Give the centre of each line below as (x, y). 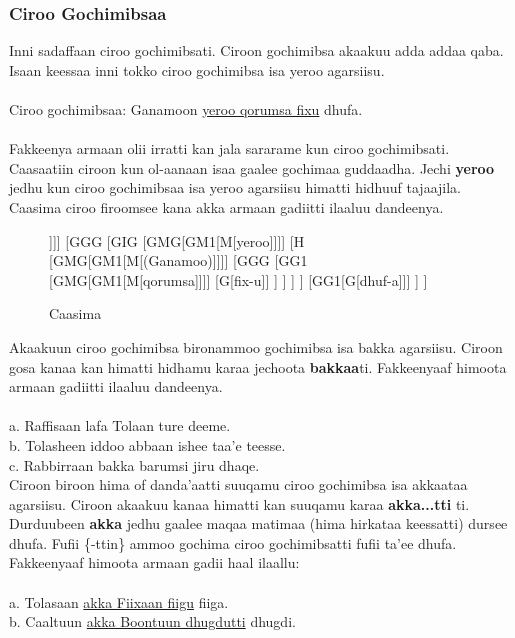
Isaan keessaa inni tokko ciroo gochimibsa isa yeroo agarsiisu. (197, 69)
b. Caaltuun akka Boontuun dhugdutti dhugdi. (152, 621)
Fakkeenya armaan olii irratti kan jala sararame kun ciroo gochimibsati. (229, 148)
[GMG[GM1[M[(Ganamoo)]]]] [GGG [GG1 (178, 260)
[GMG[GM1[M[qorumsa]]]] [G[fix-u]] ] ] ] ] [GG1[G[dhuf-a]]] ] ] (238, 279)
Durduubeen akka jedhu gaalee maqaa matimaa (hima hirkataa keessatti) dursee (258, 523)
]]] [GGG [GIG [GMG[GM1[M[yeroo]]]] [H (177, 240)
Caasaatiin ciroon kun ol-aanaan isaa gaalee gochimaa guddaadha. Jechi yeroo (252, 167)
